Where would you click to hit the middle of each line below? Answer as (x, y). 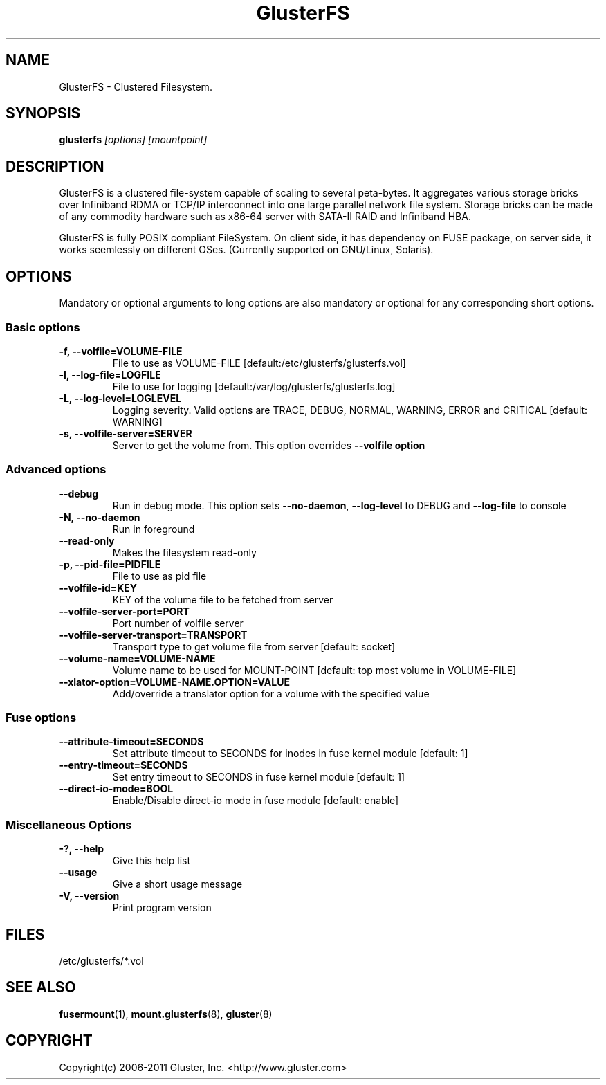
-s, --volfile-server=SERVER (126, 433)
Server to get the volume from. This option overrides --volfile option (269, 445)
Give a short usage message (177, 884)
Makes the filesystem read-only (184, 552)
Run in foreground (154, 529)
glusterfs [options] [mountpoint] (133, 140)
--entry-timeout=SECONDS (123, 765)
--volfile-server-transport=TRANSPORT (153, 635)
